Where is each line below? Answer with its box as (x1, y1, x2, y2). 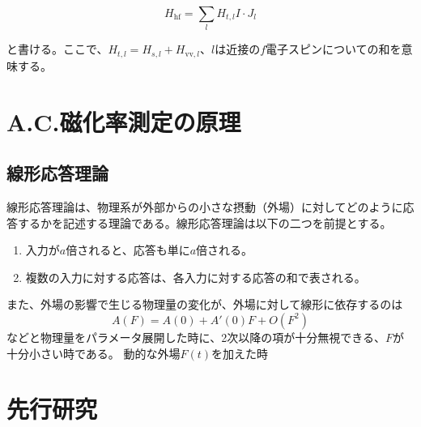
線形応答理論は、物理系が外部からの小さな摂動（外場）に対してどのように (6, 198, 403, 215)
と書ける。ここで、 (6, 41, 108, 58)
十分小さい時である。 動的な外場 (6, 344, 181, 361)
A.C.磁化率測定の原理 (6, 105, 241, 138)
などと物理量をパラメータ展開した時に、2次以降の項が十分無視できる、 (6, 328, 385, 345)
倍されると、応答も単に (66, 241, 190, 258)
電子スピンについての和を (266, 41, 402, 58)
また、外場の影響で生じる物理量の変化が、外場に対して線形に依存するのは (6, 296, 403, 313)
